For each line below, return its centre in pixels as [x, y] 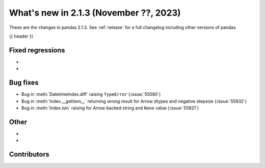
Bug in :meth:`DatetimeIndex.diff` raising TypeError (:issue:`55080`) [91, 94]
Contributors [29, 155]
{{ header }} [21, 36]
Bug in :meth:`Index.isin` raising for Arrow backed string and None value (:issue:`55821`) [110, 108]
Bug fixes [24, 83]
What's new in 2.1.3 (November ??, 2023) [95, 13]
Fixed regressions [37, 50]
